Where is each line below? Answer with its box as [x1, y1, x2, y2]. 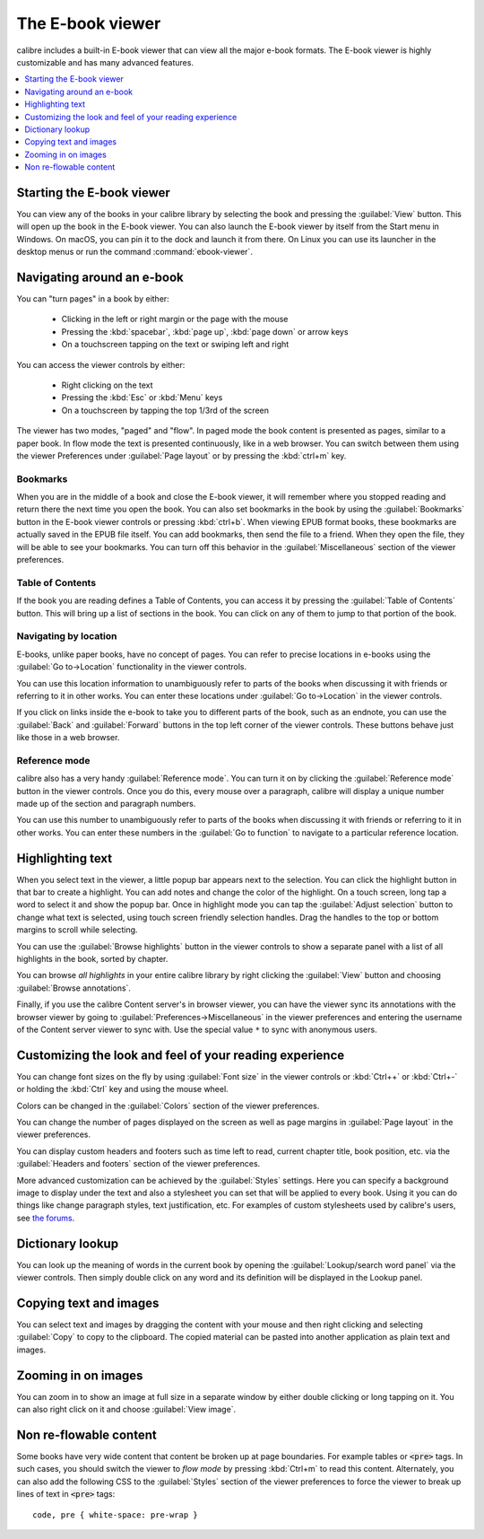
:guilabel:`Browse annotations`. [16, 983, 132, 993]
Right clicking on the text [61, 380, 153, 390]
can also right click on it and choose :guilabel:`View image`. [16, 1404, 237, 1415]
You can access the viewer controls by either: [16, 359, 186, 370]
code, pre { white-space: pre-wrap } [32, 1509, 199, 1520]
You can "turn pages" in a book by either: [16, 293, 169, 304]
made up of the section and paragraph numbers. [16, 798, 196, 809]
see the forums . [16, 1212, 75, 1223]
